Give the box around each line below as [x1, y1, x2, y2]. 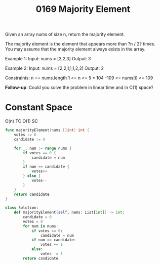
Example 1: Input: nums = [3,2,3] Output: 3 [5, 56, 91, 62]
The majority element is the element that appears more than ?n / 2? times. [5, 41, 156, 47]
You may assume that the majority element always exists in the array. [5, 46, 146, 52]
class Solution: [5, 205, 39, 211]
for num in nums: [23, 223, 58, 228]
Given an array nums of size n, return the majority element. [5, 31, 125, 38]
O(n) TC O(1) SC [5, 118, 38, 124]
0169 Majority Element [36, 3, 130, 15]
